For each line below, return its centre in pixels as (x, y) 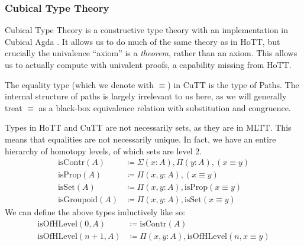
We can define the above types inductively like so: (95, 212)
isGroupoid (78, 200)
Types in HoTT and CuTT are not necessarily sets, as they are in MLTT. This (148, 127)
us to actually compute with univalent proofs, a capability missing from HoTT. (148, 64)
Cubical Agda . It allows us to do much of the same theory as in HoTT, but (143, 41)
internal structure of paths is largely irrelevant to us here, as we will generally (146, 96)
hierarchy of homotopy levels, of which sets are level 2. (104, 150)
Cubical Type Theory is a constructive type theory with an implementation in (147, 30)
